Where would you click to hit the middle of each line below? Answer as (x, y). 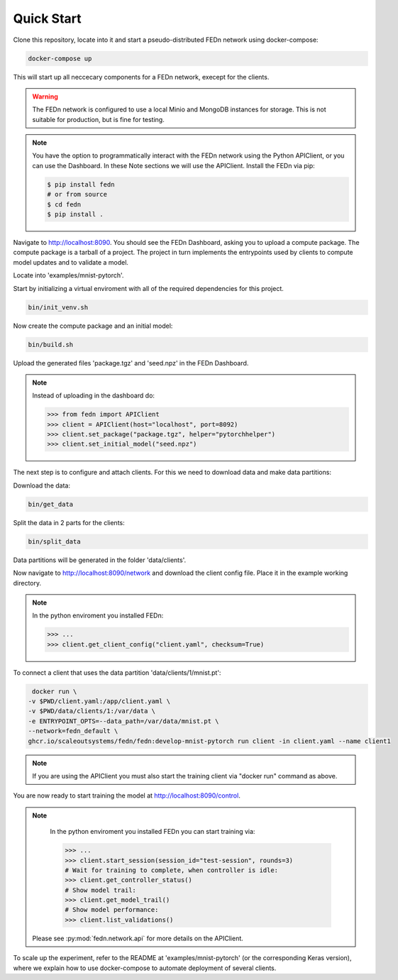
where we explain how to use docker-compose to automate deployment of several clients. (145, 968)
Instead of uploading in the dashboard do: (94, 396)
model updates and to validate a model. (71, 262)
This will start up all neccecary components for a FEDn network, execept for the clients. (141, 77)
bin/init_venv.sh (58, 307)
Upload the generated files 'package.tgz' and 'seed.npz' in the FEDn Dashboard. (131, 363)
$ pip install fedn (81, 184)
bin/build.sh (51, 345)
